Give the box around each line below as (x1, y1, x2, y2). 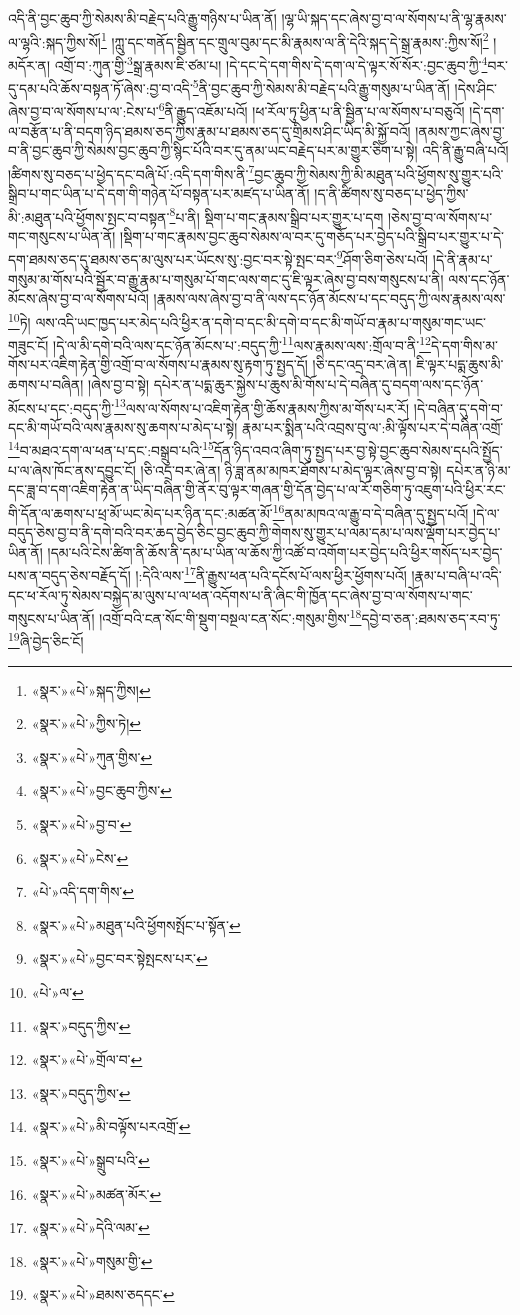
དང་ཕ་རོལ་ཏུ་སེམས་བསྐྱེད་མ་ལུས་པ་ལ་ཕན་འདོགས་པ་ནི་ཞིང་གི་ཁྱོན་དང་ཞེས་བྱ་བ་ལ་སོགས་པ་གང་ (8, 584, 473, 605)
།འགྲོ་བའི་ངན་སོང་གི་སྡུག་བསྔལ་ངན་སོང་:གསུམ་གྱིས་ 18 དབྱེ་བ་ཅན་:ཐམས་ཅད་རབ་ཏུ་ (99, 605, 501, 628)
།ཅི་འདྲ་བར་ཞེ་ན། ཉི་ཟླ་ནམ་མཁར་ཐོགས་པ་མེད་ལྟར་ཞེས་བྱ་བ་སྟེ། (140, 459, 442, 480)
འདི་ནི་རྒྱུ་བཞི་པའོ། (422, 140, 509, 161)
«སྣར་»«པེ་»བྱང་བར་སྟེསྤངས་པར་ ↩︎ (31, 948, 208, 969)
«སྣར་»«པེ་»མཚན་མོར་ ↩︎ (31, 1183, 162, 1204)
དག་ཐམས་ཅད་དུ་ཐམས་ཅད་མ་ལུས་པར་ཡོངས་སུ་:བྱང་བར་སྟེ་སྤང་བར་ (8, 249, 337, 270)
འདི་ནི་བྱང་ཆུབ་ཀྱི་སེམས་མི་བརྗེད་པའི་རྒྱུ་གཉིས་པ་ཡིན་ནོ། (8, 8, 277, 28)
